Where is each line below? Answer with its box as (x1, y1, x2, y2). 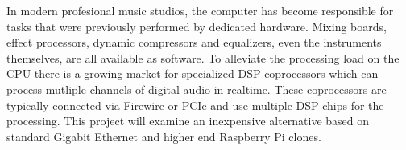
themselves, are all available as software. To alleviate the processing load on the (6, 49, 400, 66)
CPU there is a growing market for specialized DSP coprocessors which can (6, 65, 379, 82)
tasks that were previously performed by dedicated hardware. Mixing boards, (6, 18, 387, 34)
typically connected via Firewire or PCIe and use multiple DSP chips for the (6, 96, 384, 113)
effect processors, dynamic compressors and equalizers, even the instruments (6, 34, 382, 51)
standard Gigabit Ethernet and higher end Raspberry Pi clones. (6, 128, 321, 144)
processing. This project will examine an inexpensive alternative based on (6, 112, 370, 129)
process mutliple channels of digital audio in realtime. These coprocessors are (6, 80, 387, 97)
